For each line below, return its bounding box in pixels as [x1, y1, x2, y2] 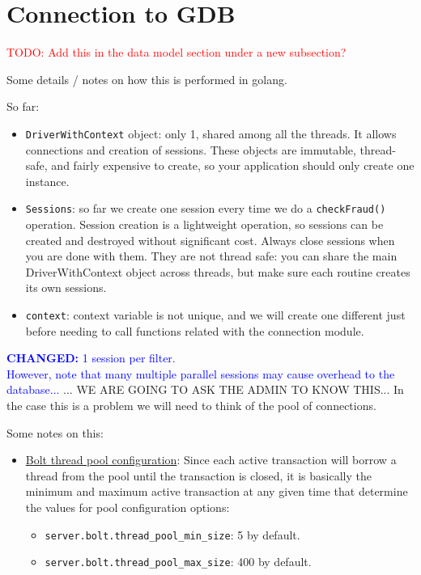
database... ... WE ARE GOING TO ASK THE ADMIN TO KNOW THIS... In [6, 381, 404, 398]
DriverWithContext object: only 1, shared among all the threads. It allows [25, 125, 397, 142]
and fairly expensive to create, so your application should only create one [51, 157, 415, 174]
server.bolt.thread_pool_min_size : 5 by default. [45, 526, 300, 543]
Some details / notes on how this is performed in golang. [6, 70, 287, 87]
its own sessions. [25, 279, 107, 296]
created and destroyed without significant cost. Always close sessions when [25, 231, 395, 248]
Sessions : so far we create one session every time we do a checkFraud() [25, 200, 386, 217]
